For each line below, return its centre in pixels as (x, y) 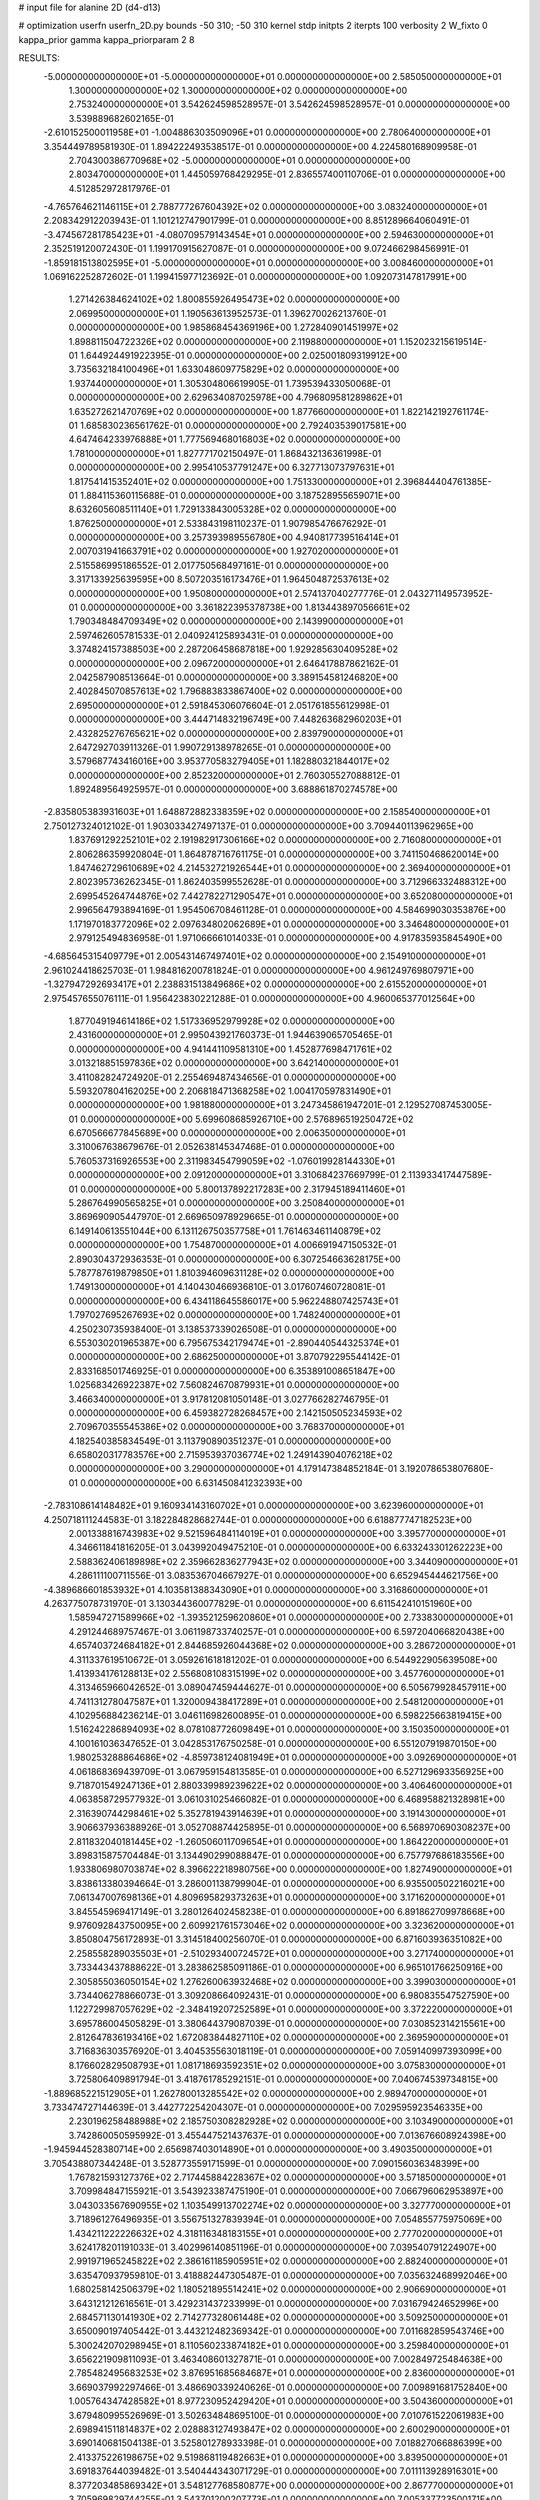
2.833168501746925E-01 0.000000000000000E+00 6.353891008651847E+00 (232, 1371)
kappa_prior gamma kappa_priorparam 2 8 (106, 39)
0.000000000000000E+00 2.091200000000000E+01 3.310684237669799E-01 (233, 1175)
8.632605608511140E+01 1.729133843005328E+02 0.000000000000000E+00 (232, 509)
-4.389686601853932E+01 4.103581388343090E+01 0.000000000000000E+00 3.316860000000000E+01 (266, 1589)
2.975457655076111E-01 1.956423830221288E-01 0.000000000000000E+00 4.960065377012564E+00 (259, 998)
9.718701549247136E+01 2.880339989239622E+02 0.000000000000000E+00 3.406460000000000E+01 (290, 1786)
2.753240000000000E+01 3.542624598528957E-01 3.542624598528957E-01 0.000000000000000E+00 (289, 104)
